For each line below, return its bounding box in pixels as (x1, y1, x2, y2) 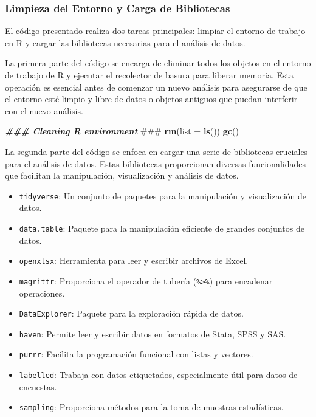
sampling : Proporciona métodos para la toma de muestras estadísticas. (19, 401, 284, 413)
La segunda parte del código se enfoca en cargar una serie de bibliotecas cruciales (5, 145, 308, 157)
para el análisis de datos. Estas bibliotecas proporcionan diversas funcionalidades (5, 157, 306, 170)
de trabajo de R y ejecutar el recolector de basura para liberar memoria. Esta (5, 69, 294, 81)
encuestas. (19, 380, 57, 393)
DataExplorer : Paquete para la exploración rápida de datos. (19, 307, 244, 320)
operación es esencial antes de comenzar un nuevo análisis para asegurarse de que (5, 80, 307, 93)
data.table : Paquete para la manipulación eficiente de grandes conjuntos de (19, 222, 304, 234)
